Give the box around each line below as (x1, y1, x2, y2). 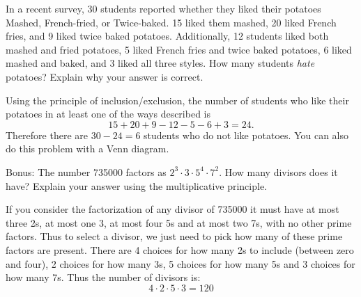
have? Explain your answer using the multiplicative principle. (6, 178, 268, 193)
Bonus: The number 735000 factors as (6, 164, 167, 179)
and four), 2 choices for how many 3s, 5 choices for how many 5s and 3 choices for (6, 256, 355, 271)
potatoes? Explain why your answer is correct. (6, 69, 203, 83)
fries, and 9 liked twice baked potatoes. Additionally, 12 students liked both (6, 29, 329, 43)
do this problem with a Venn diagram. (6, 141, 169, 156)
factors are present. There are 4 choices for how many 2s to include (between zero (6, 242, 354, 257)
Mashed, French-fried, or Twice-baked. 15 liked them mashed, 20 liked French (6, 15, 337, 29)
